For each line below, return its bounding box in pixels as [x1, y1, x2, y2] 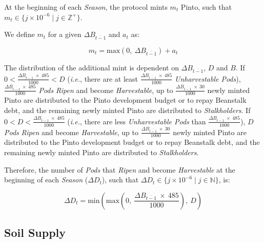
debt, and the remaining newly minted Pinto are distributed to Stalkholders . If [4, 105, 251, 116]
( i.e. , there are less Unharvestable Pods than [67, 116, 206, 126]
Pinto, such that [180, 2, 232, 12]
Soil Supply [4, 225, 66, 240]
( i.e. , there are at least [67, 73, 138, 84]
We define [4, 29, 35, 40]
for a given [48, 29, 82, 40]
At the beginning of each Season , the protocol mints [4, 2, 168, 12]
